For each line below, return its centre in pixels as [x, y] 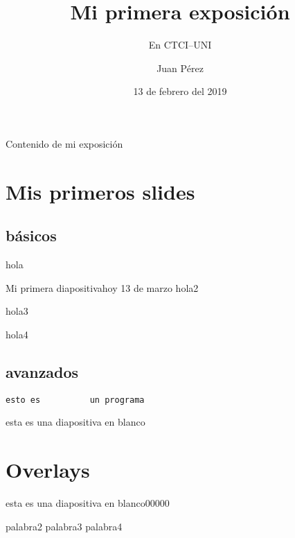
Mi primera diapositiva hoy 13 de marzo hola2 [102, 287]
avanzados [42, 371]
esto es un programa [75, 400]
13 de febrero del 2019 [180, 91]
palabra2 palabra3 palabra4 [64, 526]
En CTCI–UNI [180, 45]
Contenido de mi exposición [64, 143]
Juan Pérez [180, 68]
